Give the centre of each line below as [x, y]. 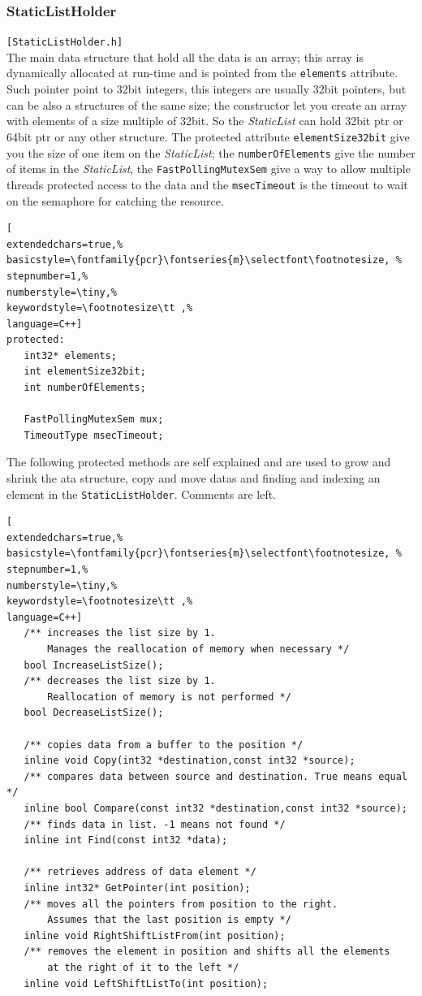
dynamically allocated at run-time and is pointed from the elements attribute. [202, 73]
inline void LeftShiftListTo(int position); [146, 983]
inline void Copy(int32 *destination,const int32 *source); [189, 761]
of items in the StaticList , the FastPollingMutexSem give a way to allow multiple [209, 169]
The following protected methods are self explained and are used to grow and [199, 462]
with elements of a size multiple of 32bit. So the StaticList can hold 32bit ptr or [205, 121]
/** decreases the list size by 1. [120, 681]
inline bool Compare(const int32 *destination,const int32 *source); [215, 808]
